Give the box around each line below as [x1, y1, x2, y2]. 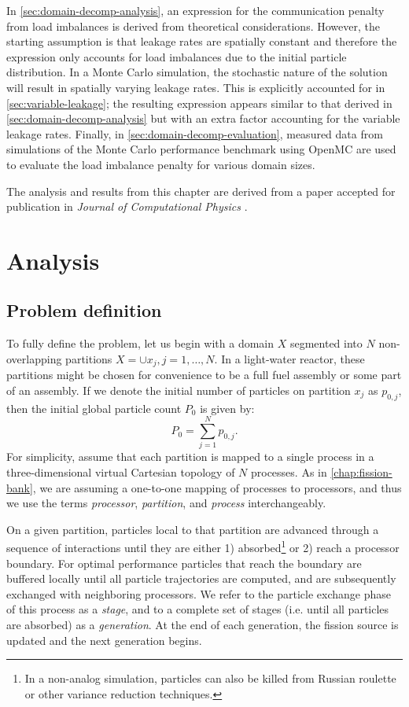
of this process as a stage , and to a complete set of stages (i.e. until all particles [6, 601, 389, 617]
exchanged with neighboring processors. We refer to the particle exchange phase [6, 585, 391, 602]
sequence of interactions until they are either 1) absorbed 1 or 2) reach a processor [6, 537, 400, 556]
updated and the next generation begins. [6, 632, 202, 648]
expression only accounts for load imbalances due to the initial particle [6, 48, 347, 64]
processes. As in [250, 464, 327, 481]
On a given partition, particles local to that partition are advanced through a [6, 521, 379, 537]
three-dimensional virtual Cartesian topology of [6, 464, 235, 481]
